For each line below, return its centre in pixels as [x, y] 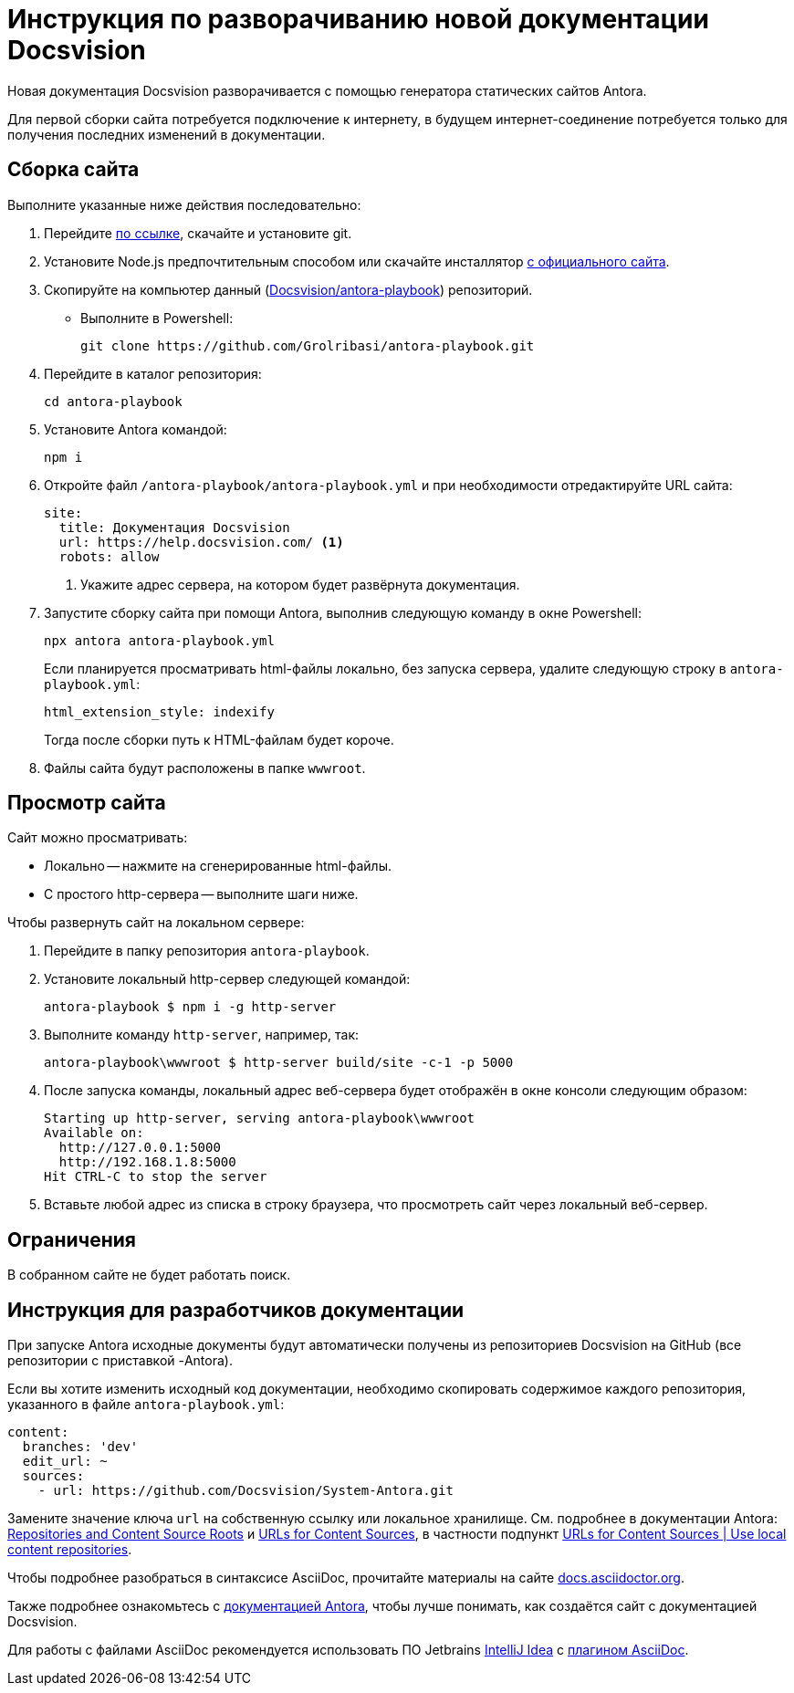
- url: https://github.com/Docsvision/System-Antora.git [246, 1491]
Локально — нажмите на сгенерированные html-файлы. [218, 866]
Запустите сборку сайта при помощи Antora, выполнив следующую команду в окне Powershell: [343, 612]
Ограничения [72, 1239]
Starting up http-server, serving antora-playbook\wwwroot [260, 1118]
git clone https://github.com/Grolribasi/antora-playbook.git [308, 345]
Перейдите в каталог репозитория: [153, 373]
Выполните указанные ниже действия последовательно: [184, 204]
